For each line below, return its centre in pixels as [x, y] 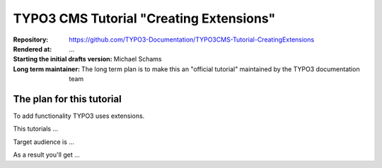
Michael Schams [138, 59]
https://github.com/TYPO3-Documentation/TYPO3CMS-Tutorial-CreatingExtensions [192, 40]
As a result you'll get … [47, 155]
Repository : [31, 40]
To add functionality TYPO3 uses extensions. [79, 116]
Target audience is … [44, 142]
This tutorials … [36, 129]
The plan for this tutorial [67, 99]
